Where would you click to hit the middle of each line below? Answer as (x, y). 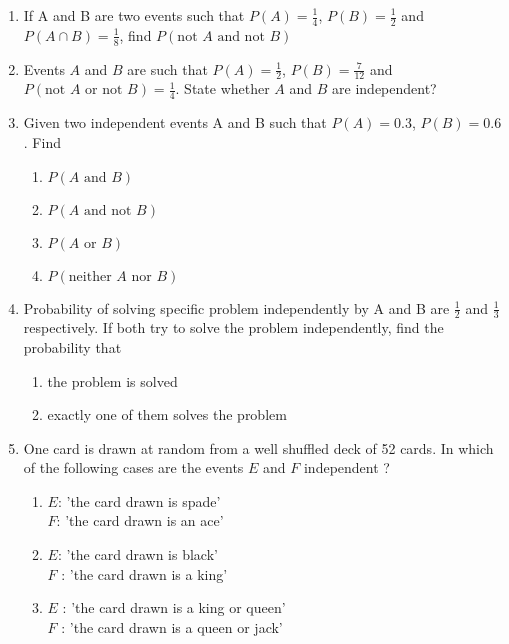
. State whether (222, 88)
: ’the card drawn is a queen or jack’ (172, 626)
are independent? (384, 88)
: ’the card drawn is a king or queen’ (174, 607)
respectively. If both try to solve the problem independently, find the (233, 327)
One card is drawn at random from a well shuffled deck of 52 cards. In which (258, 447)
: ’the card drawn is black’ (137, 554)
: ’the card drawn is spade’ (139, 500)
